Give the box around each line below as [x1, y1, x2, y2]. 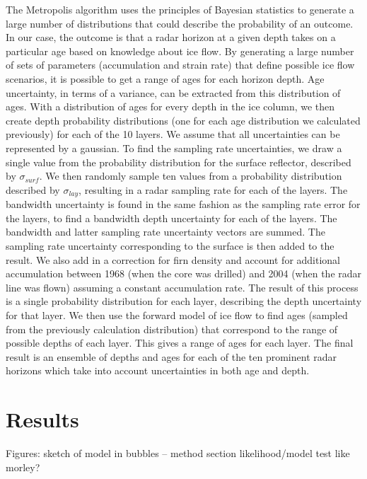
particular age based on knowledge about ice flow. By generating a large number [6, 43, 354, 58]
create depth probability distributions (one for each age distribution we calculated [6, 112, 361, 127]
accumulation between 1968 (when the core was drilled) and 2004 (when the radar [6, 266, 362, 281]
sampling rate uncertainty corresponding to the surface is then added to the [6, 238, 334, 253]
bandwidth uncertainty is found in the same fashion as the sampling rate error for [6, 197, 361, 212]
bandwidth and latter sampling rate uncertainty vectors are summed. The [6, 224, 325, 239]
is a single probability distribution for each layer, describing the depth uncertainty [6, 294, 362, 308]
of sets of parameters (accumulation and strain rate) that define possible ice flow [6, 57, 355, 72]
